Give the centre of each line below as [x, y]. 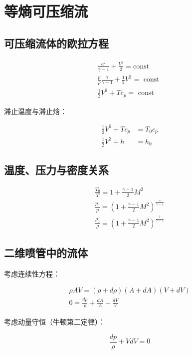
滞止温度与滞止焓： [35, 111]
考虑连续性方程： [32, 273]
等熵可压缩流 [46, 11]
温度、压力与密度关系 [56, 170]
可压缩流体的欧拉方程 [56, 43]
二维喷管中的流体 [46, 252]
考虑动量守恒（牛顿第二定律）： [55, 322]
